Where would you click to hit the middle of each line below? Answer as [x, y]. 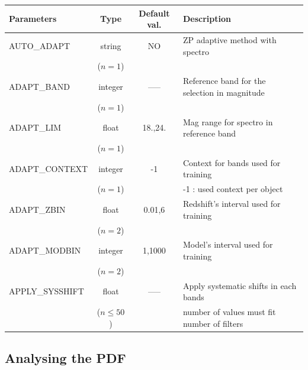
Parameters [33, 19]
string [111, 45]
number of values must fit [229, 312]
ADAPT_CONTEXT [49, 168]
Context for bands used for [232, 162]
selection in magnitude [224, 92]
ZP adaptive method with [230, 39]
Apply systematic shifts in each [240, 285]
